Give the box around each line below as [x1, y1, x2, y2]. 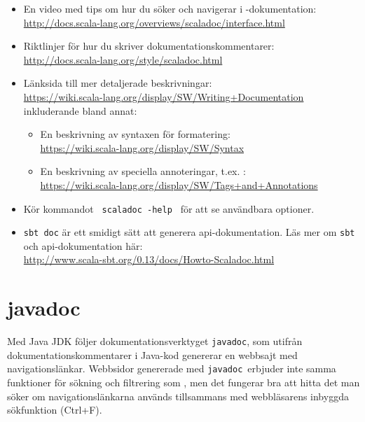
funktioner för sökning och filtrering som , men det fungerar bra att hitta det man [7, 375, 360, 390]
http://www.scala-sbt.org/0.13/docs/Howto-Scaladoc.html [23, 252, 275, 267]
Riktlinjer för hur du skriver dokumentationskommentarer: [23, 38, 275, 53]
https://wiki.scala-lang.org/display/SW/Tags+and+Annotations [40, 177, 318, 192]
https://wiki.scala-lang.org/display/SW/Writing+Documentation [23, 89, 304, 104]
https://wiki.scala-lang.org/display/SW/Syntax [40, 140, 245, 155]
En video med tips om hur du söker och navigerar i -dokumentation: [23, 1, 317, 15]
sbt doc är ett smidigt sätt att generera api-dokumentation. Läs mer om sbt [23, 225, 355, 239]
